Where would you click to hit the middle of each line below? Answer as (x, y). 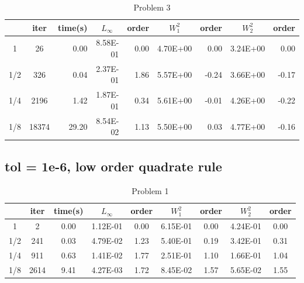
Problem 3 (152, 7)
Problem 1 (150, 190)
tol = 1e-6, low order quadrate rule (113, 166)
